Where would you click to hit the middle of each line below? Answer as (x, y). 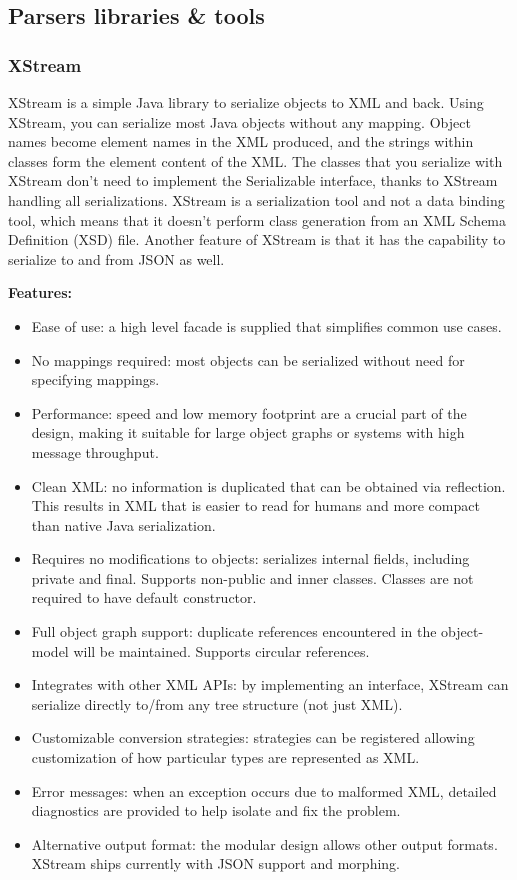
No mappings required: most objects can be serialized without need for (248, 359)
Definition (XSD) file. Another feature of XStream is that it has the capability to (257, 239)
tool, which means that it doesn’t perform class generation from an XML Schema (257, 219)
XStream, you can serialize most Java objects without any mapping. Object (239, 121)
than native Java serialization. (123, 524)
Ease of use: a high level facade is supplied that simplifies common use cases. (266, 325)
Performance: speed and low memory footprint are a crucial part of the (249, 412)
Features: (40, 292)
